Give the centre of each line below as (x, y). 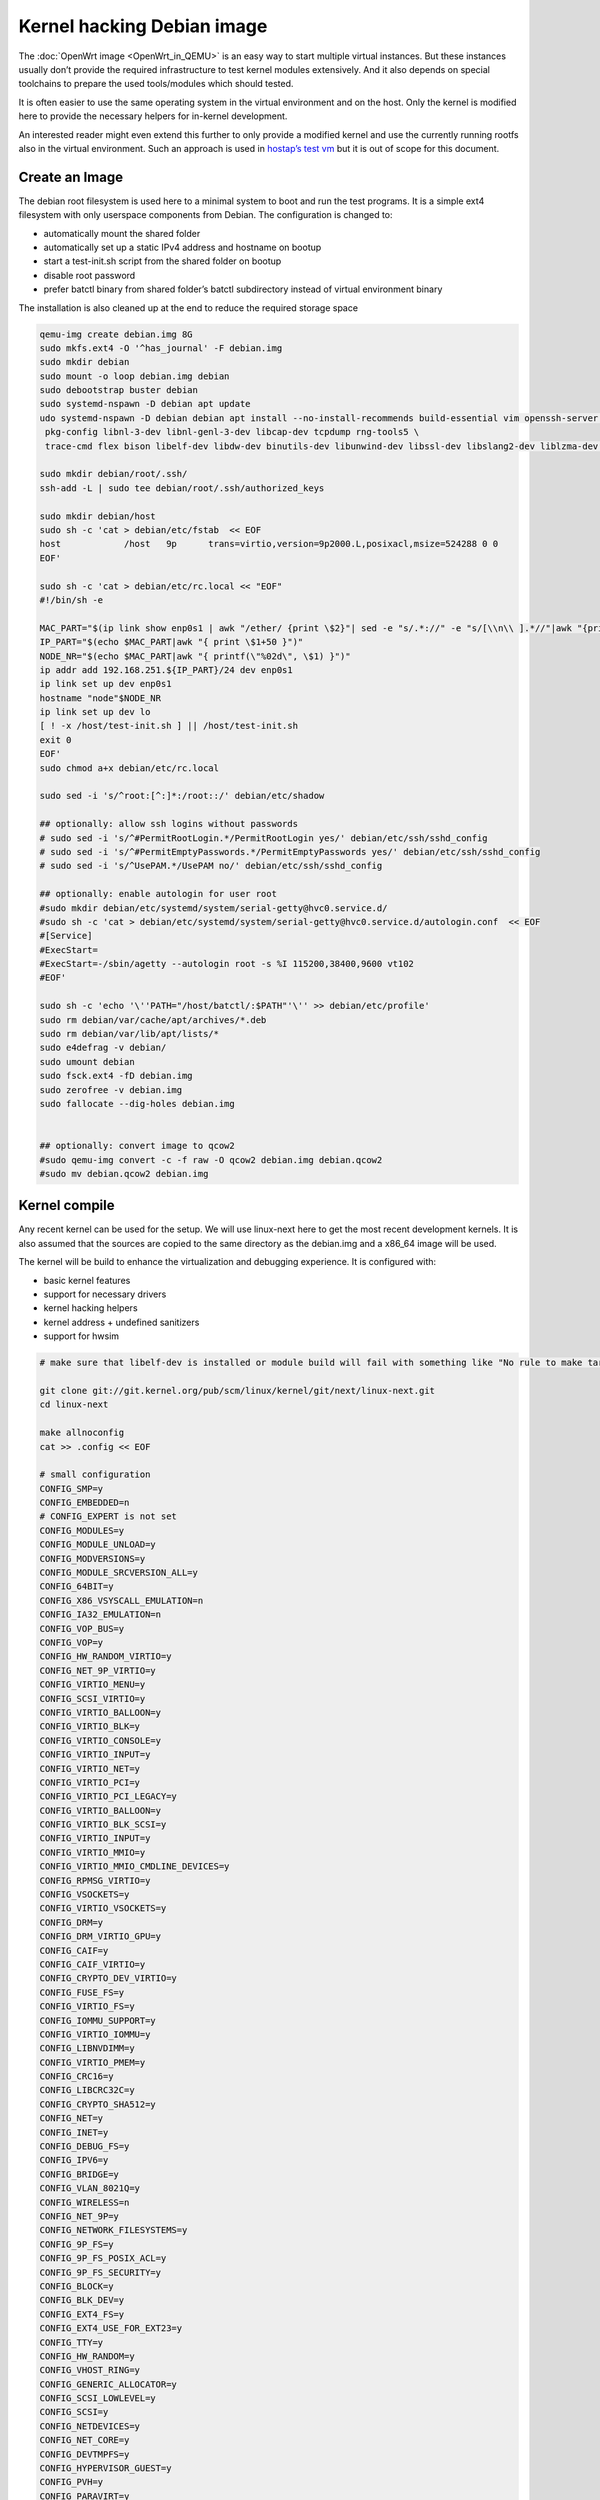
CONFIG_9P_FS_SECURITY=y (100, 2272)
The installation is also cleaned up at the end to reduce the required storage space (188, 307)
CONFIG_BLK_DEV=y (82, 2300)
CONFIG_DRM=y (71, 1922)
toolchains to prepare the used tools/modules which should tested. (156, 84)
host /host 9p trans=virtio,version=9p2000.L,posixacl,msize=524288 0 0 (269, 544)
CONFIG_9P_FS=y (76, 2244)
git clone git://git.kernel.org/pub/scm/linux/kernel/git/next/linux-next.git (237, 1390)
